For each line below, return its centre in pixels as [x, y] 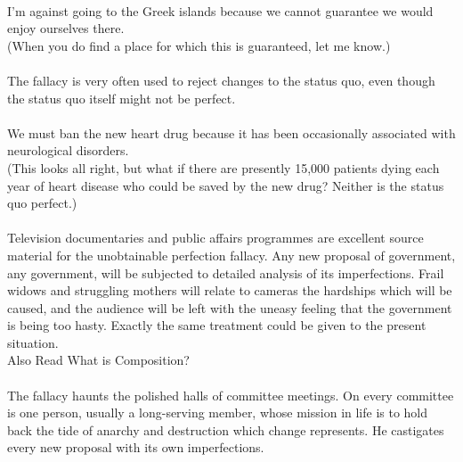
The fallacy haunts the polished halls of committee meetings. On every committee [231, 395]
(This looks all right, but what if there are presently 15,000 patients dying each [223, 167]
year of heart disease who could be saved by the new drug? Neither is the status [226, 185]
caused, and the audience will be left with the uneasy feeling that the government [230, 307]
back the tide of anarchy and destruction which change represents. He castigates [226, 429]
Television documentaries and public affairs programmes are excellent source [215, 238]
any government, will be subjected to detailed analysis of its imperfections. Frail [226, 272]
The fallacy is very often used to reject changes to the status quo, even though [221, 80]
